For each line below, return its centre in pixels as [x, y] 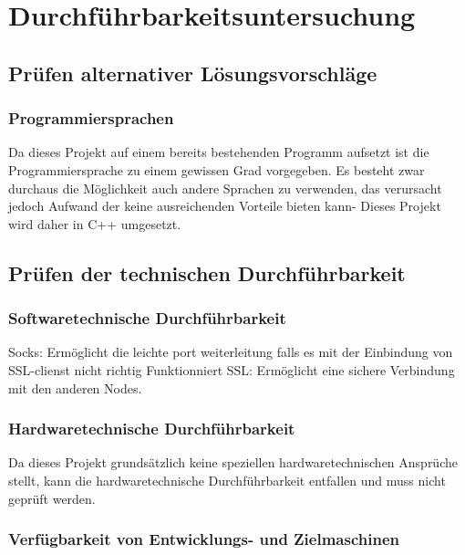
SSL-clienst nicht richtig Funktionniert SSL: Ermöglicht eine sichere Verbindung [232, 369]
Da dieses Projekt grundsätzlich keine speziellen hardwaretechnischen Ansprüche [233, 462]
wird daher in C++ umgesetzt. [95, 223]
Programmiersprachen [91, 118]
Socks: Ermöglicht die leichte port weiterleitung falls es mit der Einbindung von [231, 352]
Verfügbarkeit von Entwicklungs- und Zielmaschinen [204, 539]
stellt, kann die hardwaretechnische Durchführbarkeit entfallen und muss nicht [227, 480]
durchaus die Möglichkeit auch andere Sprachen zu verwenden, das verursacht [225, 188]
